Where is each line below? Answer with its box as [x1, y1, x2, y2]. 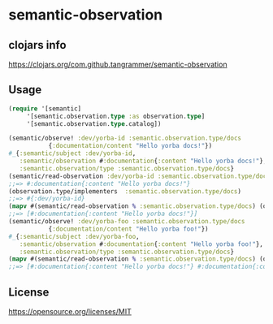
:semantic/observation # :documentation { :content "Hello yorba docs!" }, [19, 157, 267, 166]
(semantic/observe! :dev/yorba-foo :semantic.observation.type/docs [8, 218, 245, 226]
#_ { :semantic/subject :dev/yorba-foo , [8, 232, 140, 240]
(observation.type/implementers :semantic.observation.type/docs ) [8, 187, 242, 196]
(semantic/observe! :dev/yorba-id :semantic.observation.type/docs [8, 134, 242, 143]
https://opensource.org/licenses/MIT [8, 307, 132, 316]
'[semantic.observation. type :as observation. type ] [26, 112, 206, 120]
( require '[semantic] [8, 104, 82, 113]
